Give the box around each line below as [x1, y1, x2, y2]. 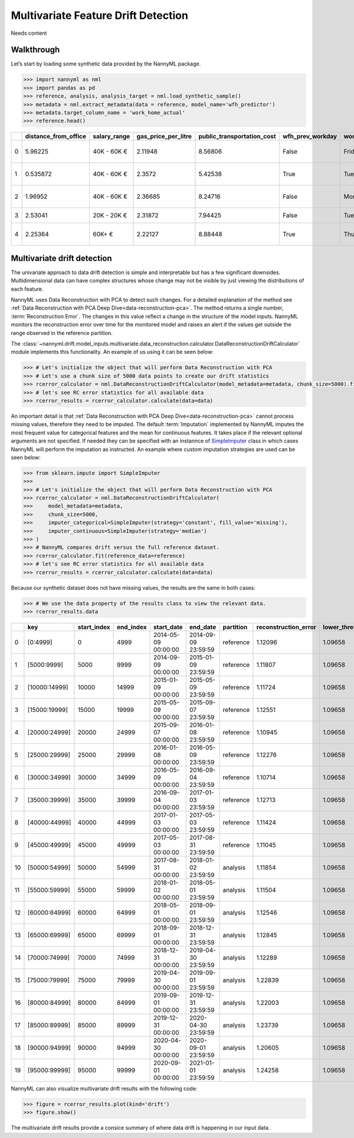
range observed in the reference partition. [11, 329, 113, 336]
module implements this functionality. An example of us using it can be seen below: [11, 349, 214, 356]
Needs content [11, 30, 47, 37]
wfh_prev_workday [282, 132, 337, 141]
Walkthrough [11, 45, 60, 55]
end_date [189, 623, 217, 631]
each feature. [11, 285, 44, 292]
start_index [77, 623, 110, 631]
